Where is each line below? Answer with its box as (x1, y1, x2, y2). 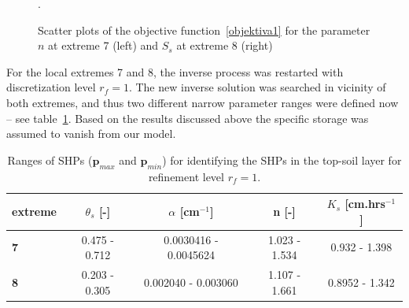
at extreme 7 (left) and (48, 37, 159, 54)
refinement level (148, 168, 224, 184)
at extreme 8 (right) (176, 37, 273, 54)
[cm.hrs (345, 195, 385, 212)
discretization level (6, 79, 96, 95)
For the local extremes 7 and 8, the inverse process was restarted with (6, 63, 344, 80)
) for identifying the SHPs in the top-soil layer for (162, 151, 402, 168)
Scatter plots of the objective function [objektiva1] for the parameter (38, 21, 370, 38)
